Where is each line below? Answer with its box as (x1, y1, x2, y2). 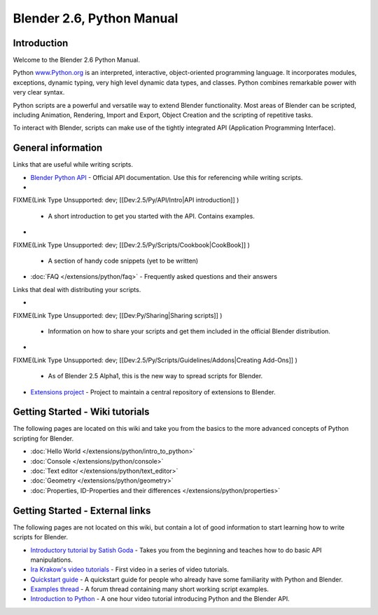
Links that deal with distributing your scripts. (13, 285, 141, 293)
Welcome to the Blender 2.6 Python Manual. (13, 56, 140, 64)
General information (13, 142, 103, 154)
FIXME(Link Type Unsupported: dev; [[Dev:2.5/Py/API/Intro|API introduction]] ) (13, 196, 239, 205)
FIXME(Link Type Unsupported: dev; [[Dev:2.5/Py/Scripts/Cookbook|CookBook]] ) (13, 240, 250, 249)
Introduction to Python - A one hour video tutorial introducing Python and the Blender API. (30, 595, 290, 603)
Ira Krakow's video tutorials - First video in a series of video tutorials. (30, 565, 230, 574)
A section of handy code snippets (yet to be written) (48, 256, 199, 265)
